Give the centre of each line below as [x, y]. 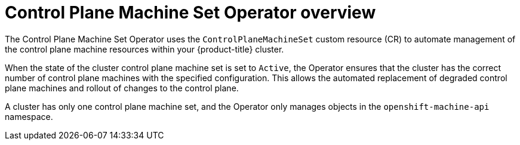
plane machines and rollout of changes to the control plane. [122, 88]
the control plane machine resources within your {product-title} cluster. [144, 49]
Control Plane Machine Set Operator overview [190, 13]
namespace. [29, 116]
